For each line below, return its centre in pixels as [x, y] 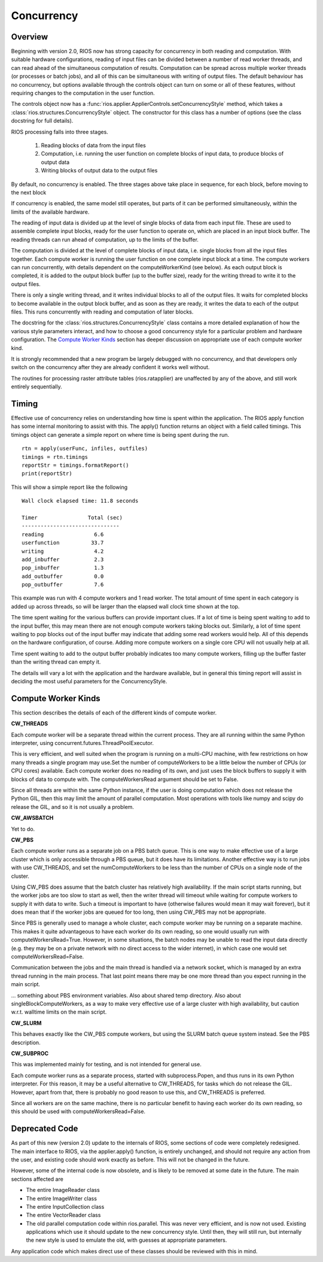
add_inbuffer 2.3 [63, 559]
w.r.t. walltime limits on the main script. [59, 1012]
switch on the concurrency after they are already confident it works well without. [110, 367]
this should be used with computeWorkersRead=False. [78, 1112]
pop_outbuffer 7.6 [63, 585]
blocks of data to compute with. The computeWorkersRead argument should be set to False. [125, 779]
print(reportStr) [47, 474]
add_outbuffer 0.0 [63, 576]
